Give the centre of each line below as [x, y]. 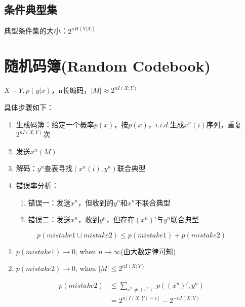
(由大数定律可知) [148, 251]
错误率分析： [37, 185]
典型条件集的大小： [36, 31]
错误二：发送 [49, 219]
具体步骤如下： [29, 107]
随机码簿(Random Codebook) [108, 66]
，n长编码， [71, 90]
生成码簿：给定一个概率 [55, 124]
